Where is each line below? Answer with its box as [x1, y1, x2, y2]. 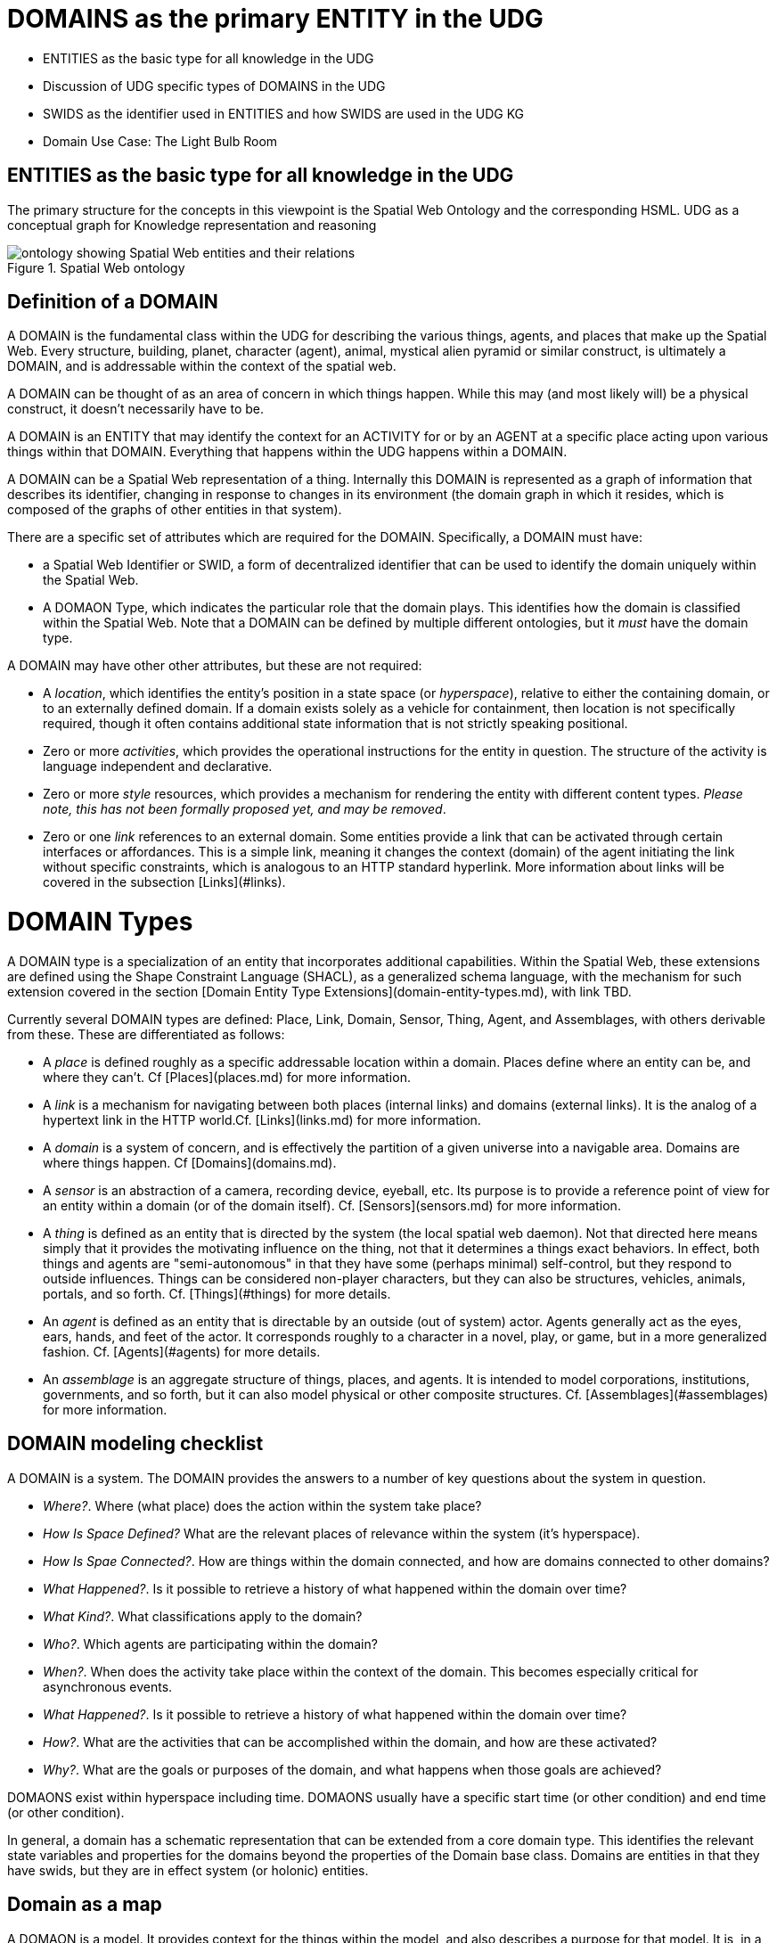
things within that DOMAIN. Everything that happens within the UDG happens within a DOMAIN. [7, 444, 568, 460]
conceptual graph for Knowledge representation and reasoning [7, 217, 377, 233]
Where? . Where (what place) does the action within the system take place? [43, 1497, 482, 1513]
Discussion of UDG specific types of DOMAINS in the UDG [43, 78, 386, 94]
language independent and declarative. [43, 758, 273, 775]
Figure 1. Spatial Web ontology [7, 259, 185, 275]
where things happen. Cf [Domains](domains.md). [43, 1154, 337, 1170]
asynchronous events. [43, 1678, 173, 1694]
